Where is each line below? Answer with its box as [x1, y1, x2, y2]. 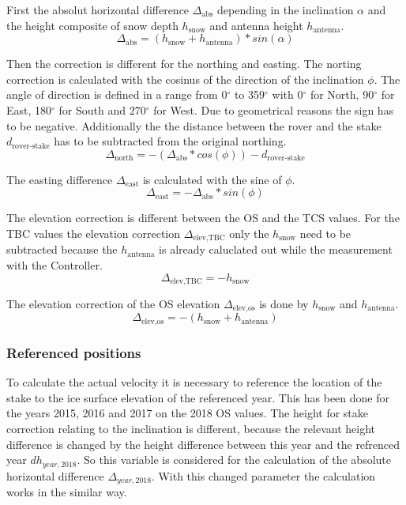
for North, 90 [310, 86, 374, 103]
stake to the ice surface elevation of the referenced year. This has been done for [6, 389, 390, 405]
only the [229, 224, 269, 241]
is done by [259, 296, 309, 312]
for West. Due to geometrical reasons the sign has [153, 101, 394, 118]
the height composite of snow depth [6, 17, 179, 33]
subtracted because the [6, 241, 118, 258]
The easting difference [6, 171, 113, 187]
